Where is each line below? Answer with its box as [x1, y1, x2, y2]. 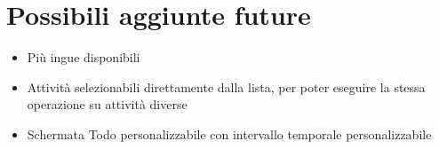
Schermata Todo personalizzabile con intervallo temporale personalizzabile [27, 124, 432, 143]
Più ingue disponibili [27, 48, 140, 67]
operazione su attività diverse [27, 95, 188, 114]
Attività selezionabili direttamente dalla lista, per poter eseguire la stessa [27, 77, 426, 96]
